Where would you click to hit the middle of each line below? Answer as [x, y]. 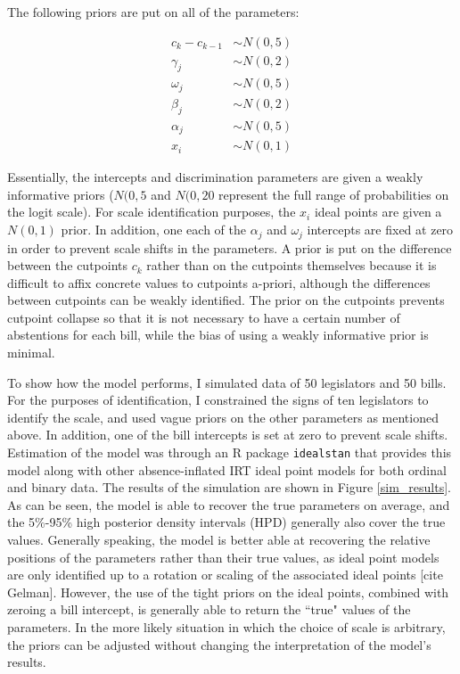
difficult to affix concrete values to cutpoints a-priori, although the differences [219, 282]
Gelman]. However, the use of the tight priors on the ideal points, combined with [228, 592]
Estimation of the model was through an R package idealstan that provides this [230, 452]
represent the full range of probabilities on [334, 194]
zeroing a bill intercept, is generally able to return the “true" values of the [209, 609]
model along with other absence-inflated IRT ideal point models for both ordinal [227, 469]
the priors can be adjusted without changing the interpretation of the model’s [219, 644]
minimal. [31, 353]
